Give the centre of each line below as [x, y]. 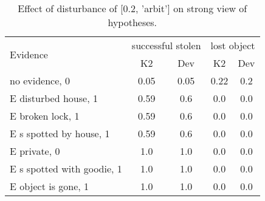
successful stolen [166, 45]
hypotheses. [132, 22]
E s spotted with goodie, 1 [66, 169]
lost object [233, 45]
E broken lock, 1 [45, 116]
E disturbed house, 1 [54, 98]
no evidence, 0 [40, 80]
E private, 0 [35, 151]
